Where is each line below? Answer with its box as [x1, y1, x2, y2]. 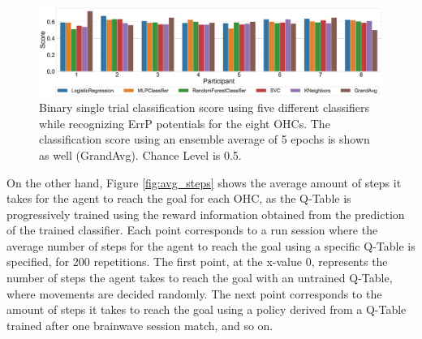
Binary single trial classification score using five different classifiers [39, 99, 369, 116]
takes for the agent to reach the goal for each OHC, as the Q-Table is [6, 190, 351, 207]
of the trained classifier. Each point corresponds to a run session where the [6, 221, 378, 238]
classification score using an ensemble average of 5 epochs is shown [39, 131, 370, 148]
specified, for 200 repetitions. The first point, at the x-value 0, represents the [6, 253, 388, 270]
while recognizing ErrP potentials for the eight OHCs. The [39, 114, 330, 131]
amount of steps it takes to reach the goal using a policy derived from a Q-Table [6, 301, 407, 318]
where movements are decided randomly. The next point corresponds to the [6, 285, 382, 302]
